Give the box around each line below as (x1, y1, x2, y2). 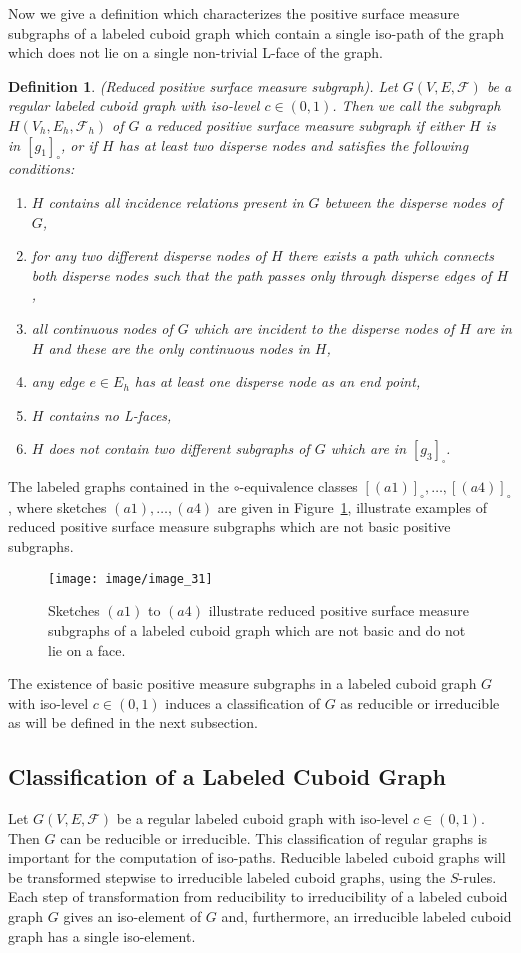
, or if (61, 134, 98, 155)
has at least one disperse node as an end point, (134, 371, 421, 392)
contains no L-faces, (48, 404, 172, 425)
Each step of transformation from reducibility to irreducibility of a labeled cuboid (8, 886, 508, 907)
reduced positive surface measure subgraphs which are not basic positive (8, 516, 451, 537)
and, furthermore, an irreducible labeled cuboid (221, 906, 512, 927)
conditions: (8, 158, 75, 179)
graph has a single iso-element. (8, 925, 196, 946)
